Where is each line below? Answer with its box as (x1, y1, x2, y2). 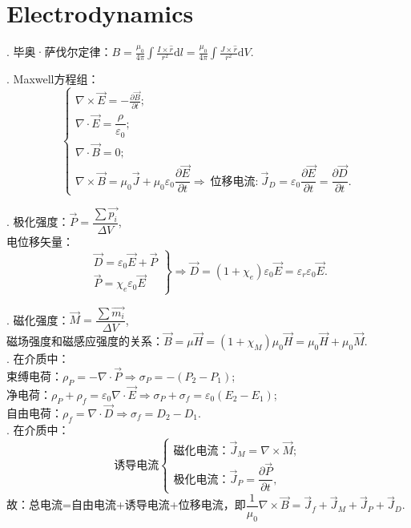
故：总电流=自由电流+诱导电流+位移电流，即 (6, 496, 246, 513)
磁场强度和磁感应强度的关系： (6, 333, 163, 349)
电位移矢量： (6, 232, 74, 249)
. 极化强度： (6, 213, 70, 230)
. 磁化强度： (6, 311, 70, 328)
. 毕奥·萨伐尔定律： (6, 43, 112, 60)
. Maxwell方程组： (6, 71, 99, 87)
